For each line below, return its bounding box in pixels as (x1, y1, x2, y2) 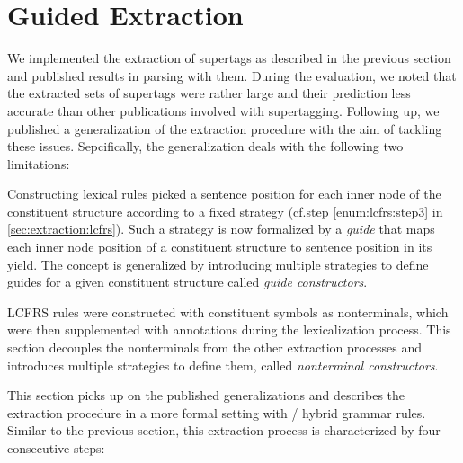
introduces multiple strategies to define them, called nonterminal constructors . (7, 355, 439, 374)
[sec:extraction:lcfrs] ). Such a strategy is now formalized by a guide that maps (7, 219, 435, 238)
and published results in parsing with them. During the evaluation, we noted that (7, 66, 457, 85)
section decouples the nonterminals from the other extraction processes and (7, 338, 423, 357)
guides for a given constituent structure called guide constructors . (7, 272, 368, 291)
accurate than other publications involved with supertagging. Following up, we (7, 101, 440, 120)
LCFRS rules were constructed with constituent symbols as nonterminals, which (7, 302, 449, 321)
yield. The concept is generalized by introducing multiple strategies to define (7, 254, 429, 273)
